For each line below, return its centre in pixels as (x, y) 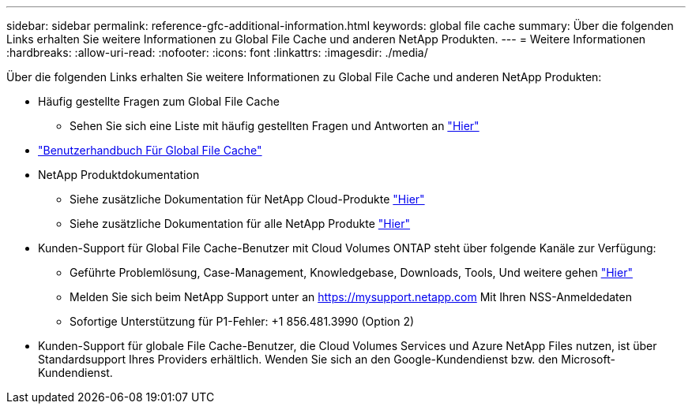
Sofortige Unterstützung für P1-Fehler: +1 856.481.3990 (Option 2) (242, 321)
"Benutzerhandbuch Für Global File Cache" (150, 150)
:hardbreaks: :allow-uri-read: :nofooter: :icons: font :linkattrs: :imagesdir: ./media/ (217, 52)
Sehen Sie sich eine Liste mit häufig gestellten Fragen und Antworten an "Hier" (275, 126)
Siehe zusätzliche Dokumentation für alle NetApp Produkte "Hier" (240, 224)
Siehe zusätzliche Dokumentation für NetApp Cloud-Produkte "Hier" (247, 199)
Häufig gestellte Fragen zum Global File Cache (159, 101)
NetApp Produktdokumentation (119, 175)
